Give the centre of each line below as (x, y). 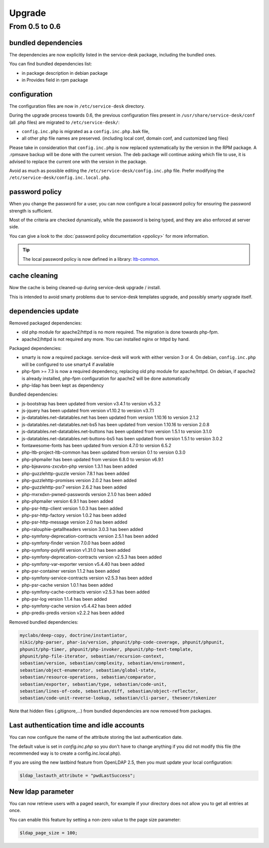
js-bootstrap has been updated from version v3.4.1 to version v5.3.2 (91, 403)
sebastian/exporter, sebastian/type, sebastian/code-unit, (93, 684)
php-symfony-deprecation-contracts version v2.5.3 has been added (92, 557)
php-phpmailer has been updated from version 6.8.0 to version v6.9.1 (93, 459)
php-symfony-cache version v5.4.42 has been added (76, 606)
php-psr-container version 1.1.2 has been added (71, 571)
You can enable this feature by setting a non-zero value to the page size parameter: (95, 820)
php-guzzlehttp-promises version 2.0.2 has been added (79, 480)
